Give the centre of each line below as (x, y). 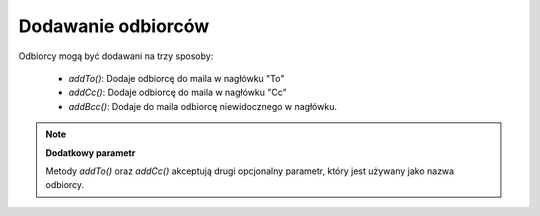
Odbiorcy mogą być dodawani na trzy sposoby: (116, 56)
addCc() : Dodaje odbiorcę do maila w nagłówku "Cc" (177, 92)
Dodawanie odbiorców (114, 26)
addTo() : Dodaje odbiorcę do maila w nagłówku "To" (176, 78)
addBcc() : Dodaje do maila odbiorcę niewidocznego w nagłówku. (202, 106)
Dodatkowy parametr (90, 152)
